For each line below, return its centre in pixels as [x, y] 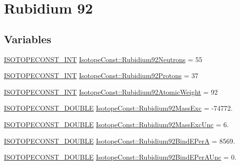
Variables [28, 39]
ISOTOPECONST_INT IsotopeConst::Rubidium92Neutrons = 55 [103, 59]
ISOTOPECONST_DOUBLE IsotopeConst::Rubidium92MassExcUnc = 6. [116, 124]
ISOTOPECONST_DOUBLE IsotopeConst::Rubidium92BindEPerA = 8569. [120, 140]
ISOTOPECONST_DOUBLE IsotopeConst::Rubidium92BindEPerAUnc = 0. [120, 157]
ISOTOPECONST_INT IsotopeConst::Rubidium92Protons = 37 [101, 75]
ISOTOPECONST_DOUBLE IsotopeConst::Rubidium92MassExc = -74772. [118, 108]
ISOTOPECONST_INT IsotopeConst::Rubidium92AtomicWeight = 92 [111, 91]
